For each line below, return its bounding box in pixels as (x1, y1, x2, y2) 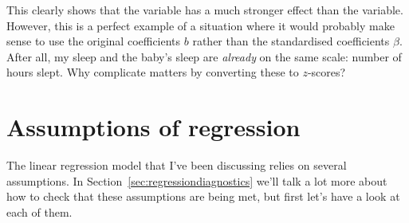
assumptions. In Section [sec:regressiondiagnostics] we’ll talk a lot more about (6, 172, 387, 189)
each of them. (6, 203, 73, 220)
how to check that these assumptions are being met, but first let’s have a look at (6, 188, 400, 205)
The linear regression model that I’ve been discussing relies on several (6, 157, 347, 174)
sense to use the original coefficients (6, 33, 181, 49)
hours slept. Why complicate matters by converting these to (6, 64, 299, 80)
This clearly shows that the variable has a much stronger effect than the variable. (6, 2, 403, 18)
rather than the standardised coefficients (192, 33, 390, 49)
